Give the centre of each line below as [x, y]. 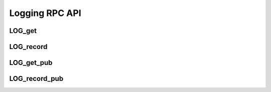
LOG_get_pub [31, 63]
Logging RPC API [45, 13]
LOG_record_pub [36, 79]
